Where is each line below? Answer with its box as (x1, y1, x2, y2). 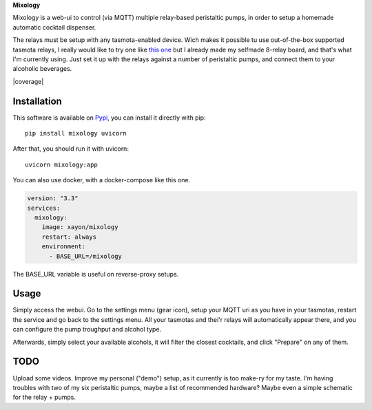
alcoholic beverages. (12, 65, 72, 73)
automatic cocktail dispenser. (12, 23, 96, 31)
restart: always (41, 233, 96, 241)
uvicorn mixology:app (25, 160, 98, 169)
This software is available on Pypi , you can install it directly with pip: (12, 114, 206, 122)
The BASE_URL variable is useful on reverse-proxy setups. (12, 270, 179, 278)
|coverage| (12, 77, 44, 85)
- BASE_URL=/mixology (49, 252, 122, 260)
